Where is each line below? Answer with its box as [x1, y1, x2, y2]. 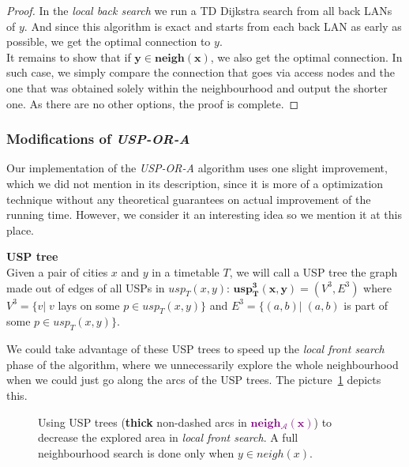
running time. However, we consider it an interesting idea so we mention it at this [6, 206, 402, 223]
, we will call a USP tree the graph [229, 263, 398, 280]
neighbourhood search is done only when [38, 444, 235, 461]
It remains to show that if [6, 48, 131, 65]
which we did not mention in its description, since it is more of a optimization [6, 175, 384, 191]
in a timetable [152, 263, 220, 280]
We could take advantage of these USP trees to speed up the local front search [6, 341, 385, 357]
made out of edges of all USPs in [6, 279, 165, 296]
